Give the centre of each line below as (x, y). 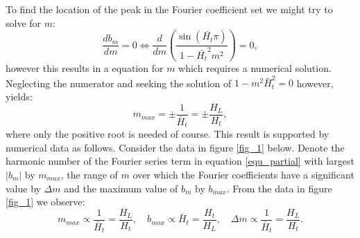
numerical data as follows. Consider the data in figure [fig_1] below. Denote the (175, 147)
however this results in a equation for (85, 68)
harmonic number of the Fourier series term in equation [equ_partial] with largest (180, 161)
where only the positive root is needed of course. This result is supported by (168, 134)
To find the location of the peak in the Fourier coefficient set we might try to (169, 9)
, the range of (89, 174)
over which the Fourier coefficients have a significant (243, 174)
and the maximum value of (121, 188)
